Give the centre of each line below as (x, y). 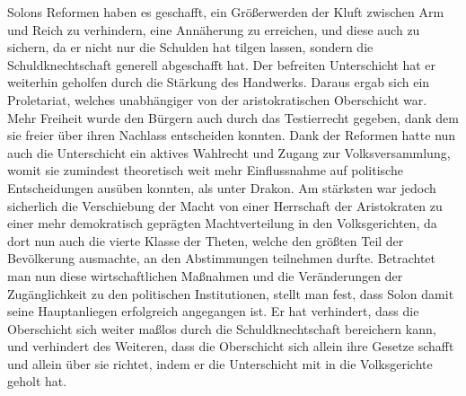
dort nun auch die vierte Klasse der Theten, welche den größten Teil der (206, 240)
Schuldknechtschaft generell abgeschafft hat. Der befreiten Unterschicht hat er (221, 64)
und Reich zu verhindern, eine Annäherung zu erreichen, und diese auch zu (214, 29)
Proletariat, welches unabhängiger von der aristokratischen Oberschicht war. (217, 99)
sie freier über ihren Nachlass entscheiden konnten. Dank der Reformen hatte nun (232, 135)
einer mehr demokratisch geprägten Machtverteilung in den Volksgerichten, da (222, 223)
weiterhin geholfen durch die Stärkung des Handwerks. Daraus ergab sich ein (219, 82)
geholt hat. (37, 381)
